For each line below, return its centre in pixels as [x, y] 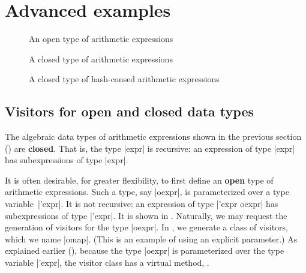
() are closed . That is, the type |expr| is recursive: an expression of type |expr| [150, 148]
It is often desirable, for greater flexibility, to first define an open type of [139, 180]
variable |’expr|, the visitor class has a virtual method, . [107, 262]
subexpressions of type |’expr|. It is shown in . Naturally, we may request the [146, 215]
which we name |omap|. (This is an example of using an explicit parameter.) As [151, 238]
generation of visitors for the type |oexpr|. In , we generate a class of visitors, [147, 227]
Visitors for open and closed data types [129, 111]
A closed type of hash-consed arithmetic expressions [124, 79]
